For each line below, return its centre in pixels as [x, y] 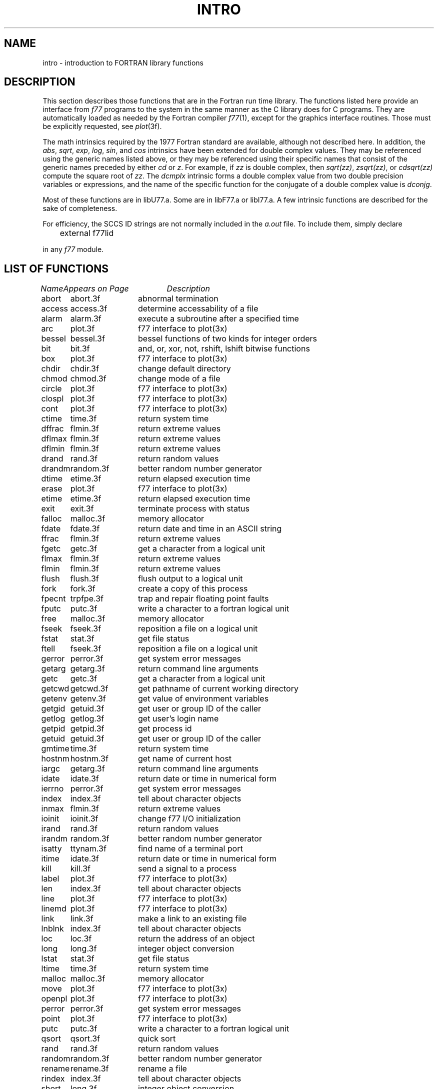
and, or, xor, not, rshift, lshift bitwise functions [224, 349]
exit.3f [82, 509]
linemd [54, 909]
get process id [165, 729]
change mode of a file [179, 379]
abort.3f [85, 299]
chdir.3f [84, 369]
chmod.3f [88, 379]
